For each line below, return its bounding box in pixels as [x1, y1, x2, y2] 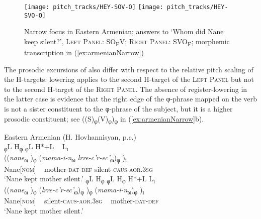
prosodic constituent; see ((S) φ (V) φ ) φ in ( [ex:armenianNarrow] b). [4, 113, 204, 125]
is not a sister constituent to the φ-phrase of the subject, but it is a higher [4, 103, 233, 114]
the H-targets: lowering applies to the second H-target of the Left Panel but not [4, 74, 254, 84]
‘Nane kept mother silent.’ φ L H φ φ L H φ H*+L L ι [4, 173, 155, 185]
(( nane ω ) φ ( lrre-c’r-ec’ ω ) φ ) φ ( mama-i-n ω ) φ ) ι [4, 184, 144, 196]
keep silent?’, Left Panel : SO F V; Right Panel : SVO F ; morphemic [24, 36, 230, 48]
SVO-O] [24, 12, 46, 19]
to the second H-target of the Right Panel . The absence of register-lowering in [4, 83, 247, 94]
